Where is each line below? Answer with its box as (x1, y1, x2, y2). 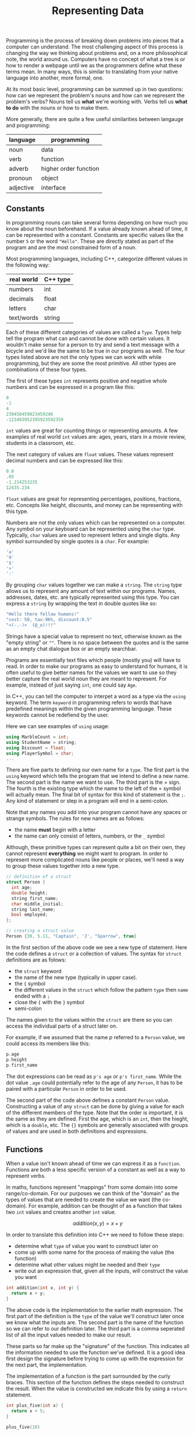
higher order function (41, 165, 100, 173)
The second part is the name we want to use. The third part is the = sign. (6, 779, 181, 786)
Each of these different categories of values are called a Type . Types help (6, 329, 182, 336)
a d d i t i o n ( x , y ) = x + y (72, 1220, 123, 1227)
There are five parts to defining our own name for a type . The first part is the (6, 766, 189, 773)
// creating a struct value (6, 928, 75, 934)
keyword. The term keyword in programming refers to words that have (6, 699, 172, 706)
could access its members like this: (6, 1040, 90, 1047)
